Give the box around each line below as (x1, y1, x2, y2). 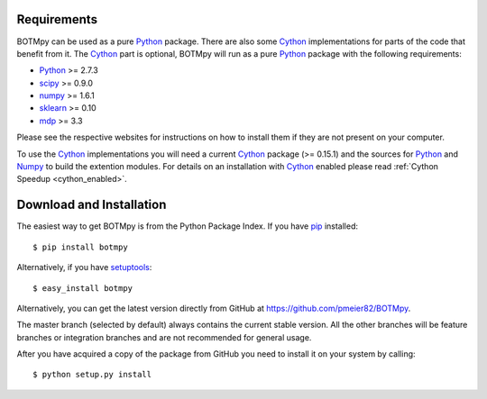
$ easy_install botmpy (32, 283, 133, 293)
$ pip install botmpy (32, 241, 128, 252)
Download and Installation (16, 197, 167, 213)
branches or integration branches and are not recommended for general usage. (16, 331, 312, 342)
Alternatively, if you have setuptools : (16, 262, 152, 273)
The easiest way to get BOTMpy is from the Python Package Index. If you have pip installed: (16, 221, 359, 231)
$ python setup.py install (32, 369, 152, 380)
